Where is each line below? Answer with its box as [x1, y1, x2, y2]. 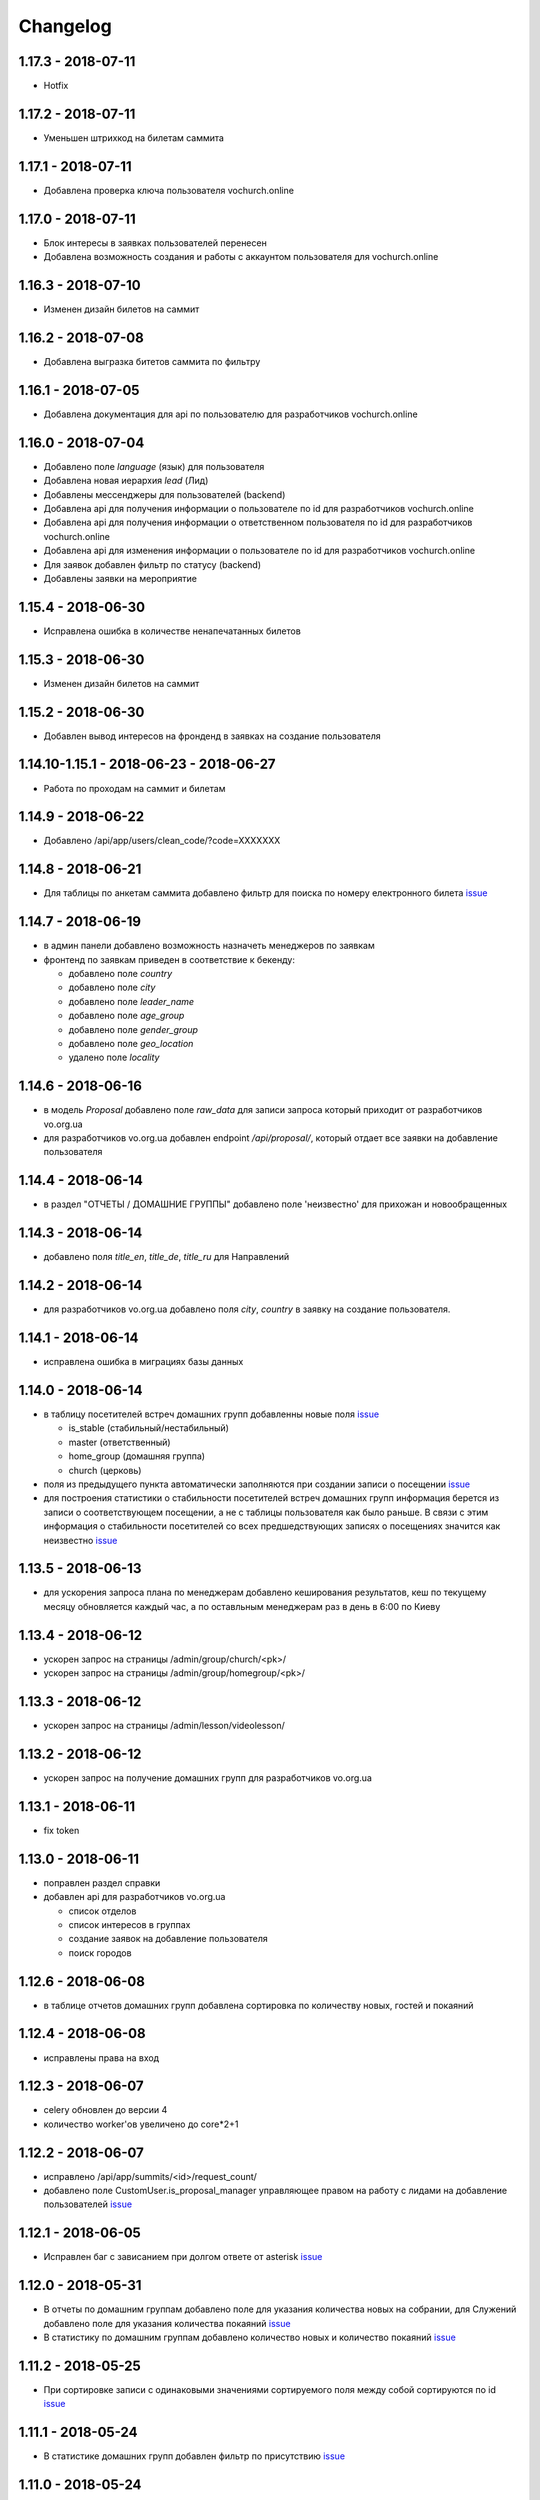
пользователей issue [43, 2198, 133, 2210]
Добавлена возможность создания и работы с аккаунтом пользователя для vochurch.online [43, 251, 439, 263]
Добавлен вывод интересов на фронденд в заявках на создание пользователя [43, 730, 382, 742]
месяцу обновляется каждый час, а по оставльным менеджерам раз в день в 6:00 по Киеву [43, 1600, 441, 1612]
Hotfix [43, 80, 69, 92]
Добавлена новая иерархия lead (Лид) [43, 475, 209, 487]
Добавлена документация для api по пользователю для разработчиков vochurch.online [43, 408, 419, 420]
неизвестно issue [43, 1534, 118, 1546]
